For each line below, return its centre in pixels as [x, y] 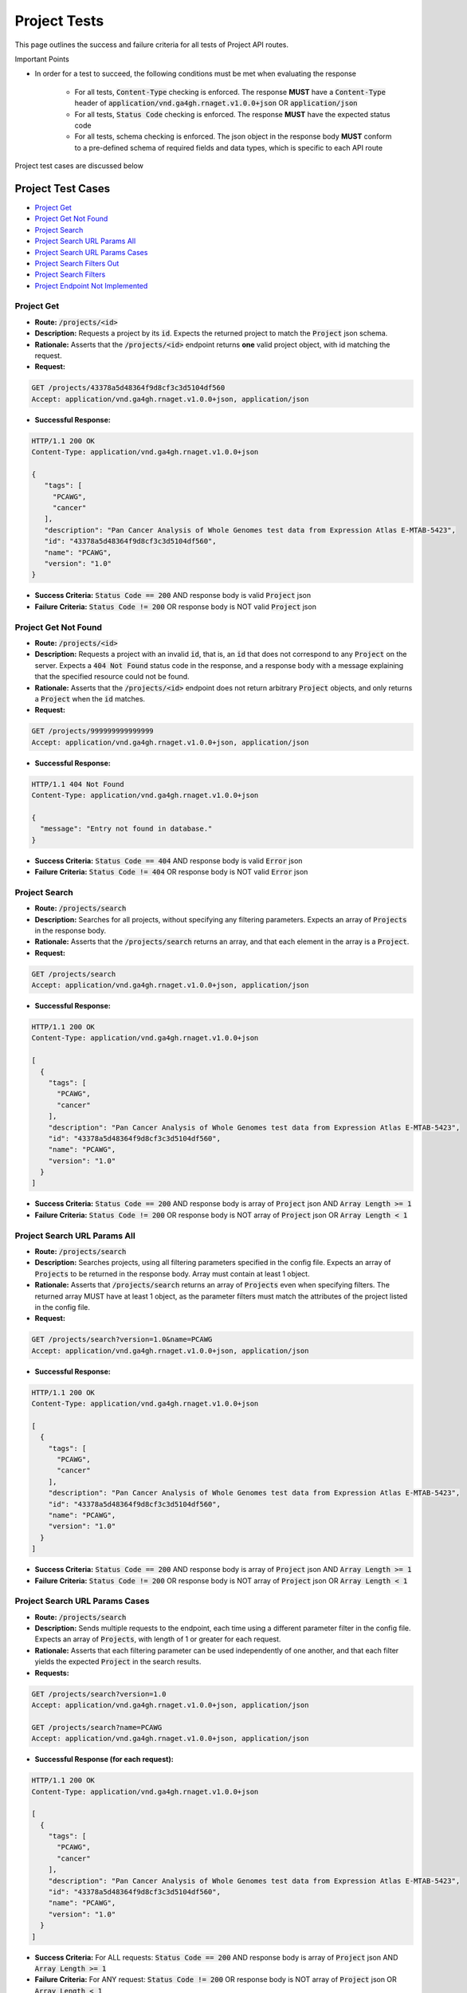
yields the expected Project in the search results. [118, 1661]
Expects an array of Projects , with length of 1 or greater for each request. [158, 1639]
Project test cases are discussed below [79, 166]
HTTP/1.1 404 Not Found [78, 784]
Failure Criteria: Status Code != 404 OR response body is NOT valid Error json [171, 871]
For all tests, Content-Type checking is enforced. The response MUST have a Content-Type [230, 92]
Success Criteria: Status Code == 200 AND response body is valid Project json [173, 596]
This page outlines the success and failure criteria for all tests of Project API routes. [151, 45]
